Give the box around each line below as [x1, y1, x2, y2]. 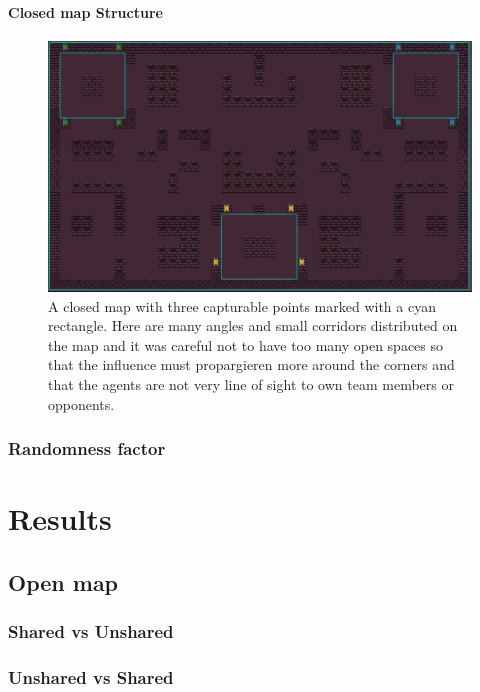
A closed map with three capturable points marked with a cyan [48, 295, 436, 316]
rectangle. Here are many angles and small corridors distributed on [48, 315, 458, 336]
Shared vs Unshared [8, 619, 174, 644]
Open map [8, 566, 119, 597]
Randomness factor [8, 436, 166, 461]
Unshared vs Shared [8, 664, 174, 689]
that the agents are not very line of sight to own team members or [48, 373, 454, 394]
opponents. [48, 393, 115, 414]
